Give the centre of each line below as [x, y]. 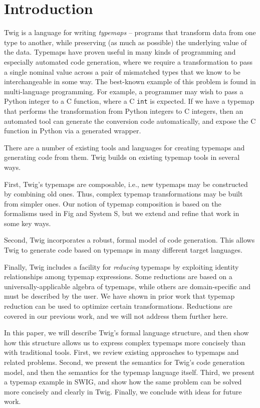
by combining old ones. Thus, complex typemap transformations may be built [123, 194]
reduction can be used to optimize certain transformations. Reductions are [118, 306]
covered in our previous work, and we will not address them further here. [116, 316]
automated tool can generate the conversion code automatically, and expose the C [130, 121]
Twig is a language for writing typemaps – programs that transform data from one [130, 32]
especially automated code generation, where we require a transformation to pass [128, 61]
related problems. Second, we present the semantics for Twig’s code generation [124, 362]
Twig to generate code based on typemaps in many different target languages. [123, 250]
